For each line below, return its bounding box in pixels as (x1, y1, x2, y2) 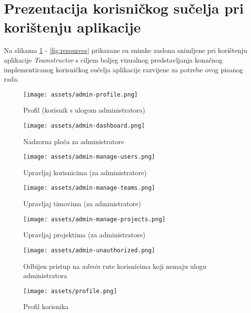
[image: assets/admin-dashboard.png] (23, 122, 145, 129)
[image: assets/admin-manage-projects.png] (23, 215, 166, 223)
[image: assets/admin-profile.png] (23, 91, 138, 98)
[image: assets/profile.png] (23, 287, 117, 295)
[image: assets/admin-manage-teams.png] (23, 184, 156, 192)
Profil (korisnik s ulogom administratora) (23, 105, 145, 115)
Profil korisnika (23, 301, 69, 312)
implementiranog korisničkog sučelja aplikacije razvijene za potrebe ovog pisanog (4, 64, 243, 74)
